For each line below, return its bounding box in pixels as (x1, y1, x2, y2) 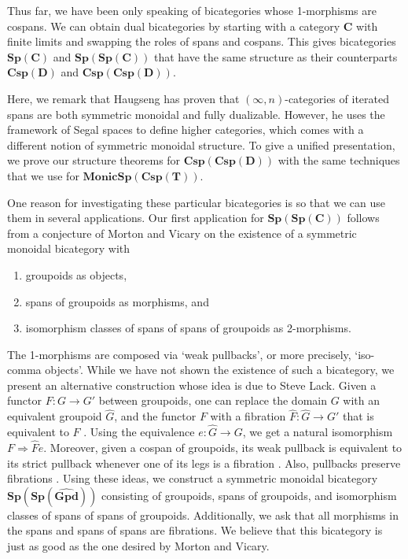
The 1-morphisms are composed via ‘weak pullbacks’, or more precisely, (7, 346, 351, 362)
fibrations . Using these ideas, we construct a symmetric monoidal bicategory (7, 470, 378, 487)
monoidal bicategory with (7, 240, 130, 257)
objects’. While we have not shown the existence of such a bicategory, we (45, 361, 395, 378)
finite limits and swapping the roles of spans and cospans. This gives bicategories (7, 33, 396, 50)
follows (347, 209, 380, 226)
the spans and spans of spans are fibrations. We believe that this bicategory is (7, 522, 383, 539)
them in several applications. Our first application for (7, 209, 264, 226)
